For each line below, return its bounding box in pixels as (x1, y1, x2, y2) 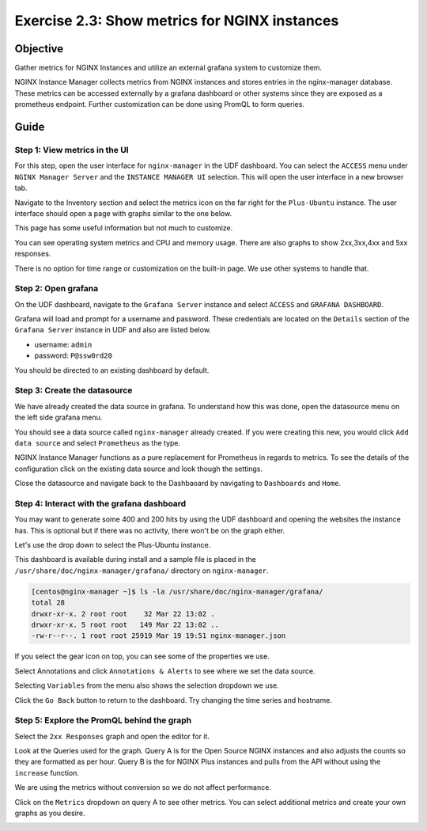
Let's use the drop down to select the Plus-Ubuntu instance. (14, 541, 211, 550)
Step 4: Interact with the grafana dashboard (14, 498, 187, 509)
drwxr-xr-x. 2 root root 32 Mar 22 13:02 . (31, 609, 215, 618)
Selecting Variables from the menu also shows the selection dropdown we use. (14, 681, 280, 690)
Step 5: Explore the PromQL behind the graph (14, 715, 192, 726)
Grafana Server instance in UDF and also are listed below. (14, 325, 211, 335)
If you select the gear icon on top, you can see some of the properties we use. (14, 651, 270, 661)
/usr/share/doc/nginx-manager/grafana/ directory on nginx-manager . (14, 566, 269, 575)
